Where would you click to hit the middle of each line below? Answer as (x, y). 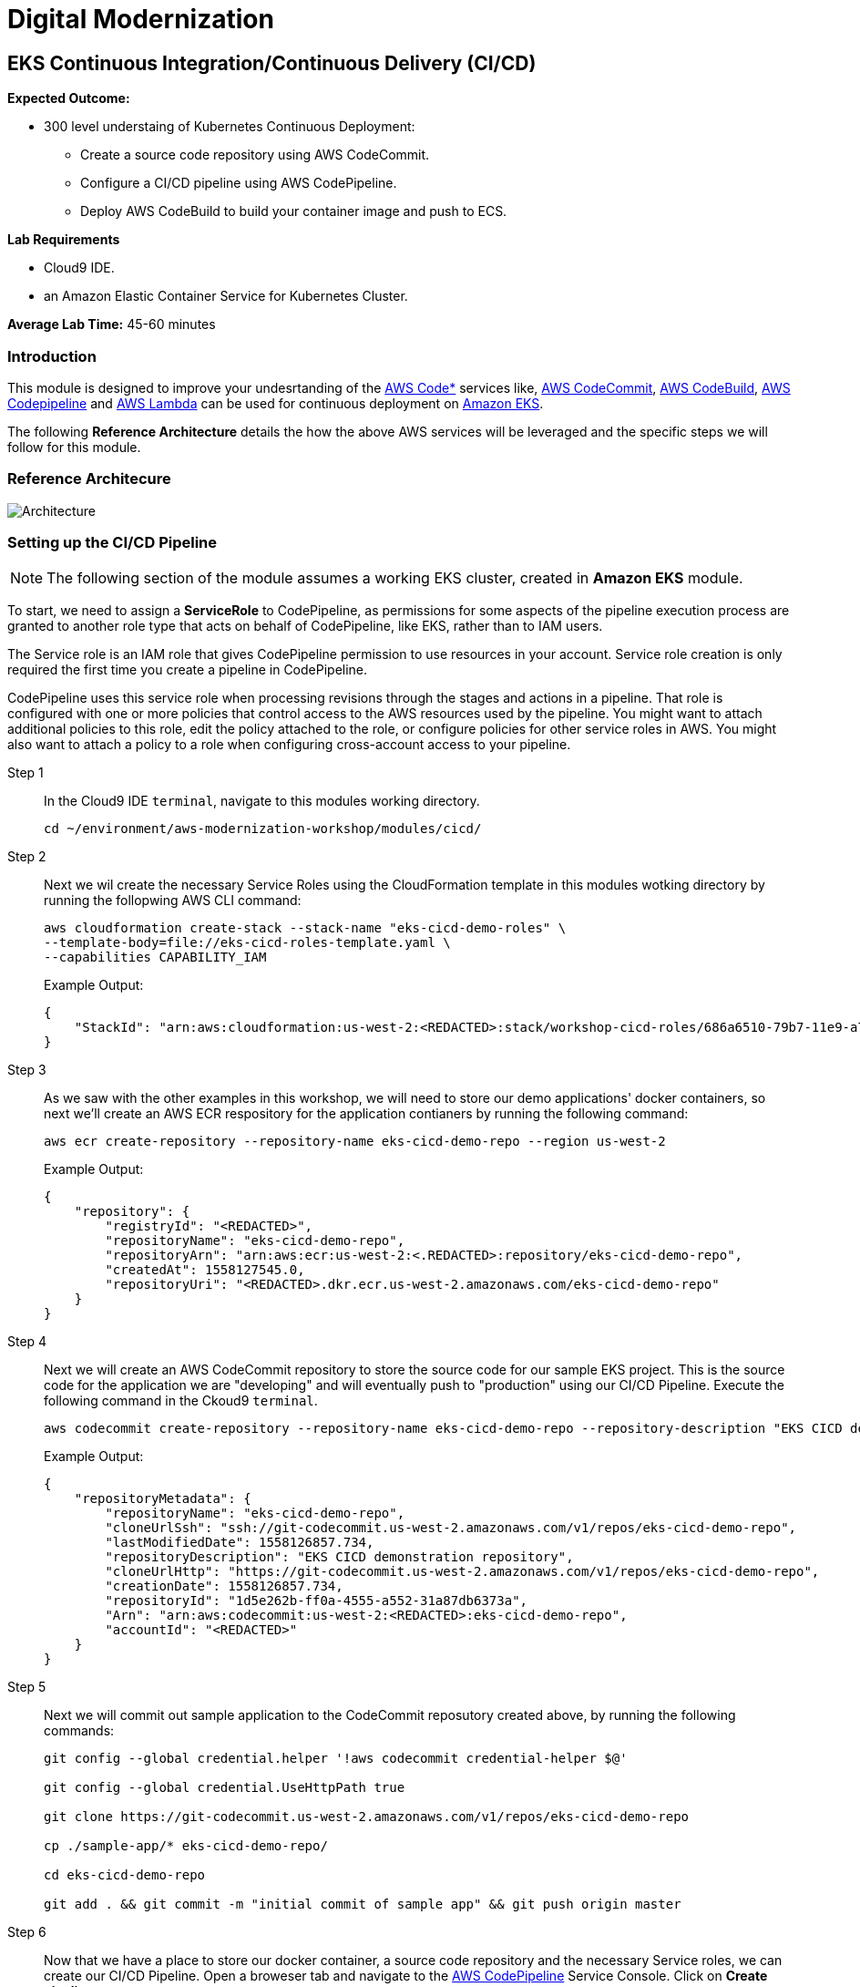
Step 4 (27, 1342)
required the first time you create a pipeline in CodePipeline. (188, 670)
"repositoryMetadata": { (163, 1499)
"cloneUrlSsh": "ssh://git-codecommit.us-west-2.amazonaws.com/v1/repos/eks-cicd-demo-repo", (451, 1528)
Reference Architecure (89, 479)
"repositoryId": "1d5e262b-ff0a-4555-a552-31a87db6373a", (317, 1601)
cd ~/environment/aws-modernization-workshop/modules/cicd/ (263, 829)
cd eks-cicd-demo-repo (125, 1875)
